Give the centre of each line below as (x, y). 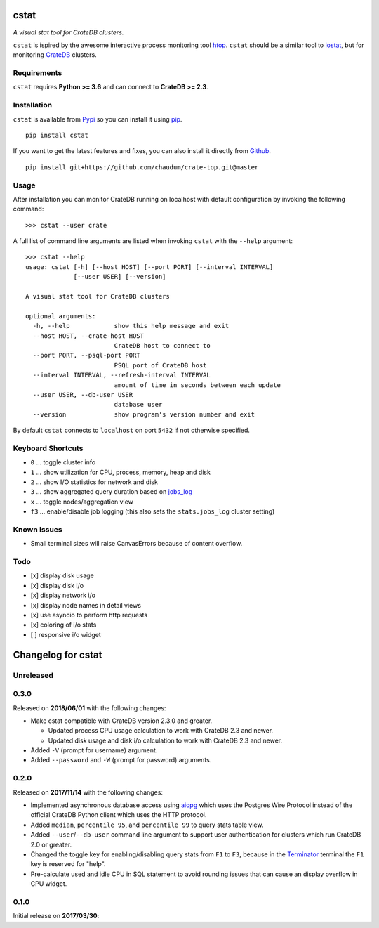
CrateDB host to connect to (162, 345)
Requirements (38, 73)
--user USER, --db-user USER (83, 394)
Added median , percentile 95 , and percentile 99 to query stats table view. (147, 825)
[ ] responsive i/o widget (66, 634)
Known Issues (38, 529)
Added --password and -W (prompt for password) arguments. (121, 760)
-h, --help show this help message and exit (131, 326)
